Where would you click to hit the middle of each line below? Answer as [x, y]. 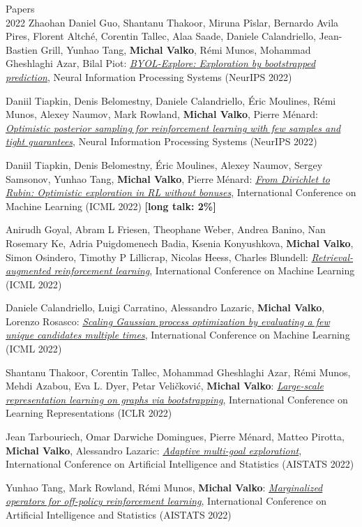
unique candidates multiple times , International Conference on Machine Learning [178, 335]
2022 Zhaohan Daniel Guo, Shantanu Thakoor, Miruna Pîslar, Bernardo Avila [172, 22]
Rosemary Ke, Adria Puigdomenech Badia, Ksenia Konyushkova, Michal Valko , [180, 243]
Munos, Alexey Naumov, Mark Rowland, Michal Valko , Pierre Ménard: [162, 114]
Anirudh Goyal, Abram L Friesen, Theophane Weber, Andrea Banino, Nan [166, 229]
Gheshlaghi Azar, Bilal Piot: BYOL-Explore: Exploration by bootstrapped [161, 63]
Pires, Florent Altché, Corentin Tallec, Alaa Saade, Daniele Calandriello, [161, 36]
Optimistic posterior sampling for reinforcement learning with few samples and [173, 127]
